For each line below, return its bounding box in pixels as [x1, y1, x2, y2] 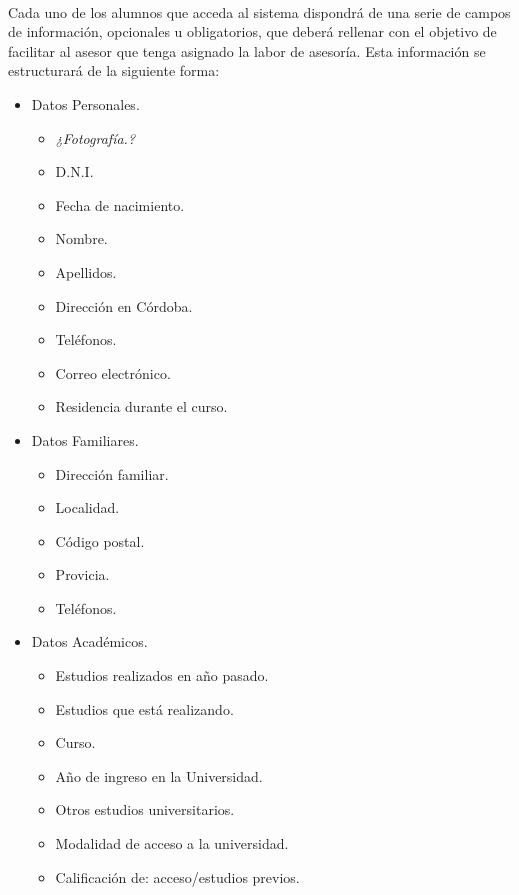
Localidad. [55, 497, 120, 518]
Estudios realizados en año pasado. [55, 665, 269, 686]
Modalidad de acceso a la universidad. [55, 833, 289, 854]
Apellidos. [55, 261, 117, 282]
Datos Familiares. [31, 429, 139, 450]
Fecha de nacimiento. [55, 194, 185, 215]
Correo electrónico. [55, 362, 171, 383]
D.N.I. [55, 161, 94, 182]
